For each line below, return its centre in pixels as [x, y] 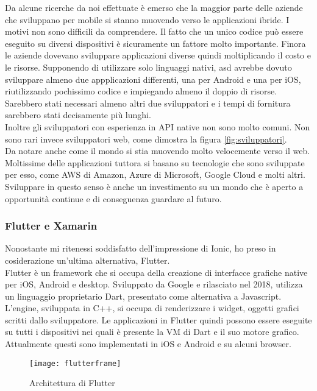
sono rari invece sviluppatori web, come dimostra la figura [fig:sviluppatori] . [146, 139]
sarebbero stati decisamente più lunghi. [78, 115]
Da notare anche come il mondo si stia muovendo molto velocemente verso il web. [158, 151]
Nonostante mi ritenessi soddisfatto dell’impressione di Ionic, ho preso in [141, 248]
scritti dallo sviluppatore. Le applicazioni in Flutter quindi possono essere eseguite [158, 319]
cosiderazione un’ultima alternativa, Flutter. [87, 260]
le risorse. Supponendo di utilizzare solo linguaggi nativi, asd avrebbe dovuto [148, 67]
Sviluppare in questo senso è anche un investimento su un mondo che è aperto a [154, 186]
